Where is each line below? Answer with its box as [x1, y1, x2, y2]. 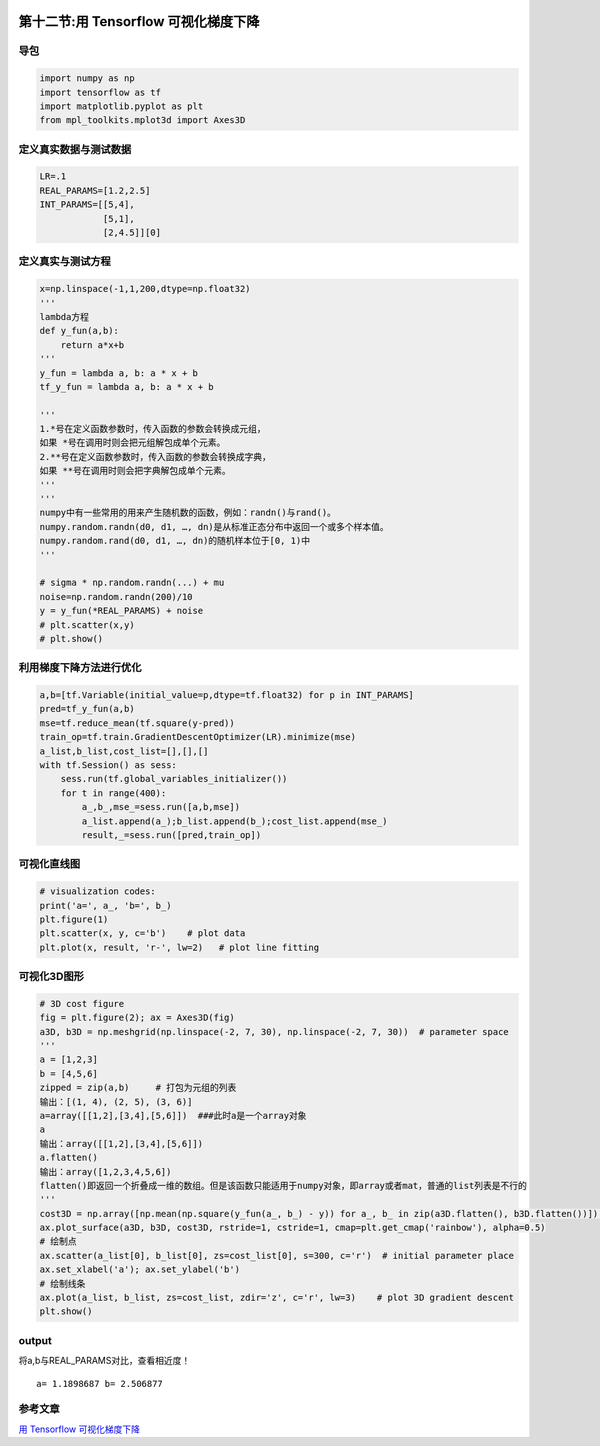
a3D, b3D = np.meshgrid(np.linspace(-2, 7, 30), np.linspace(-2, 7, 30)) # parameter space [39, 1026, 509, 1037]
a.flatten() [39, 1152, 99, 1164]
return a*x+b [60, 339, 125, 350]
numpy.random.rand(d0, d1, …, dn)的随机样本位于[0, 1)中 [39, 535, 310, 547]
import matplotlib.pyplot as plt [39, 100, 204, 112]
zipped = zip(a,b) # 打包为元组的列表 [39, 1082, 237, 1094]
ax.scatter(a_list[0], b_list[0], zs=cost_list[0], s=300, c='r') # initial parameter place [39, 1250, 515, 1261]
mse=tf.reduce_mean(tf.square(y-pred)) [39, 717, 235, 729]
